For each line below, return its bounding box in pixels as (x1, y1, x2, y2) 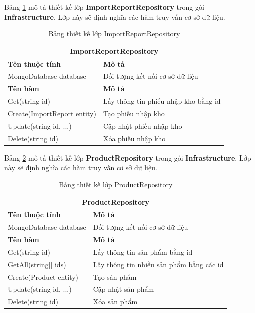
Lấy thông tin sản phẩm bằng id (93, 246, 193, 257)
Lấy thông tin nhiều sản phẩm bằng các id (93, 259, 224, 269)
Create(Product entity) (8, 271, 79, 282)
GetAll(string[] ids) (8, 259, 66, 269)
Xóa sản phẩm (93, 296, 138, 307)
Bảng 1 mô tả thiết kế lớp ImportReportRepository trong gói (4, 2, 204, 12)
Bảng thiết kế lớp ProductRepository (59, 179, 173, 189)
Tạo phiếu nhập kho (103, 108, 165, 118)
